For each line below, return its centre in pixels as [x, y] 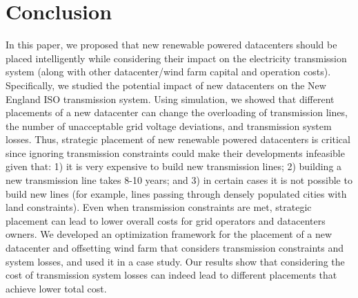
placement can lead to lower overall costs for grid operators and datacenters [166, 220]
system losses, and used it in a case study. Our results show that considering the [175, 261]
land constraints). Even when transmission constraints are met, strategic [159, 207]
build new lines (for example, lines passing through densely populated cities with [176, 193]
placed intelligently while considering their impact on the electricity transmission [176, 58]
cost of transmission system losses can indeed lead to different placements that [171, 275]
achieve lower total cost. [56, 288]
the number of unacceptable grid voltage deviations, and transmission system [169, 125]
